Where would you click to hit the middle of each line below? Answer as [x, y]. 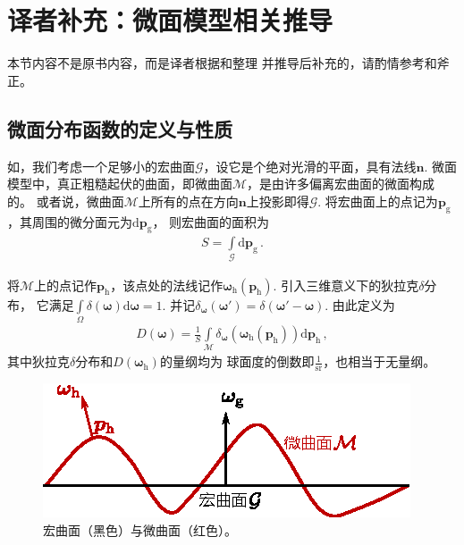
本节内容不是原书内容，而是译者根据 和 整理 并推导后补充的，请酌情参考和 [222, 63]
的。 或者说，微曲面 [66, 201]
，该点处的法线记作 [167, 285]
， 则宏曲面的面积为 [211, 221]
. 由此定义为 [360, 304]
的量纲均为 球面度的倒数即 [237, 361]
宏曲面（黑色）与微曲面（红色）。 [140, 529]
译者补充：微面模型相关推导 [170, 20]
